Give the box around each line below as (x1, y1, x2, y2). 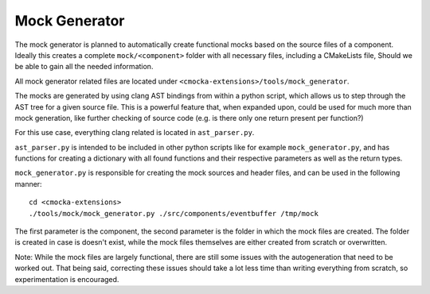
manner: (14, 179, 43, 188)
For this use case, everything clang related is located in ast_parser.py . (14, 128, 255, 137)
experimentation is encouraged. (14, 274, 119, 284)
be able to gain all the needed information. (14, 62, 154, 72)
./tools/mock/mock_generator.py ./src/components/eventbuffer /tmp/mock (29, 209, 319, 218)
